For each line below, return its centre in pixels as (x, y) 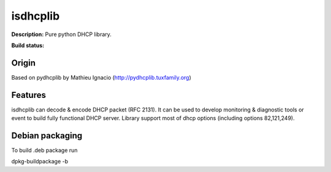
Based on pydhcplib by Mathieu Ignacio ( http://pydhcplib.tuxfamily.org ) (101, 77)
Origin (24, 63)
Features (29, 95)
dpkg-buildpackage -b (40, 162)
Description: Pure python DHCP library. (61, 34)
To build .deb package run (44, 151)
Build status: (28, 45)
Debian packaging (47, 136)
